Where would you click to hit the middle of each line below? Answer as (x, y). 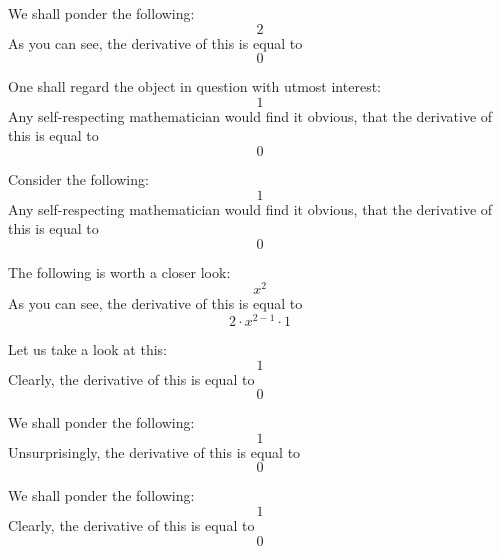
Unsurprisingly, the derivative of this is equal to (154, 451)
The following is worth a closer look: (119, 271)
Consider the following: (78, 178)
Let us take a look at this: (87, 349)
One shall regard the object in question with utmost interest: (194, 86)
